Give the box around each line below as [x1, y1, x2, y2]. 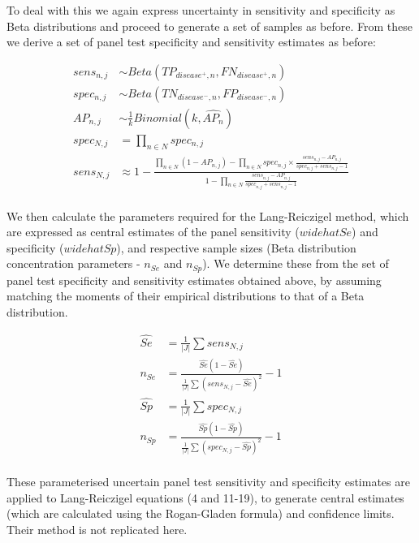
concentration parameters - [6, 255, 140, 272]
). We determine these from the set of [202, 255, 389, 272]
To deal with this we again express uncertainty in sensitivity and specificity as [6, 2, 395, 18]
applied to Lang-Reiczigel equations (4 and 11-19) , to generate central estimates [6, 489, 404, 506]
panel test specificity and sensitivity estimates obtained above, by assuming [6, 271, 382, 288]
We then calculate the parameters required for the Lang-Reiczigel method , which [6, 207, 409, 224]
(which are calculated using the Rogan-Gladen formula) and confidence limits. [6, 505, 395, 522]
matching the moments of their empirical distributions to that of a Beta [6, 287, 365, 304]
